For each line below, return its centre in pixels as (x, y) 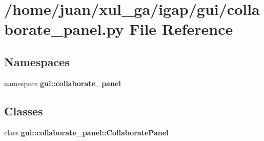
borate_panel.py (64, 29)
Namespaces (37, 61)
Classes (24, 110)
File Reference (181, 29)
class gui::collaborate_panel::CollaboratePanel (86, 132)
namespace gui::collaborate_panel (63, 83)
